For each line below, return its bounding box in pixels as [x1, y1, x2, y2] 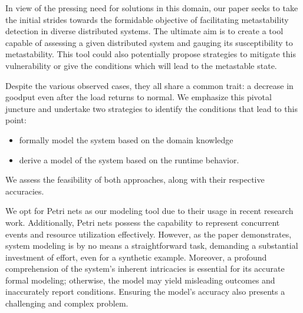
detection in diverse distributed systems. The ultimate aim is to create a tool [5, 25, 284, 37]
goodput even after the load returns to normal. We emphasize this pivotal [5, 91, 272, 103]
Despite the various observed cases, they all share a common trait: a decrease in [5, 79, 294, 91]
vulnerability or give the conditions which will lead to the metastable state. [5, 59, 277, 71]
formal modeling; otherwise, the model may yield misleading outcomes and [5, 274, 275, 286]
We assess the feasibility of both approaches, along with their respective [5, 173, 265, 186]
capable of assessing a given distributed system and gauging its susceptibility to [5, 36, 293, 48]
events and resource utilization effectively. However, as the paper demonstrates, [5, 228, 292, 240]
